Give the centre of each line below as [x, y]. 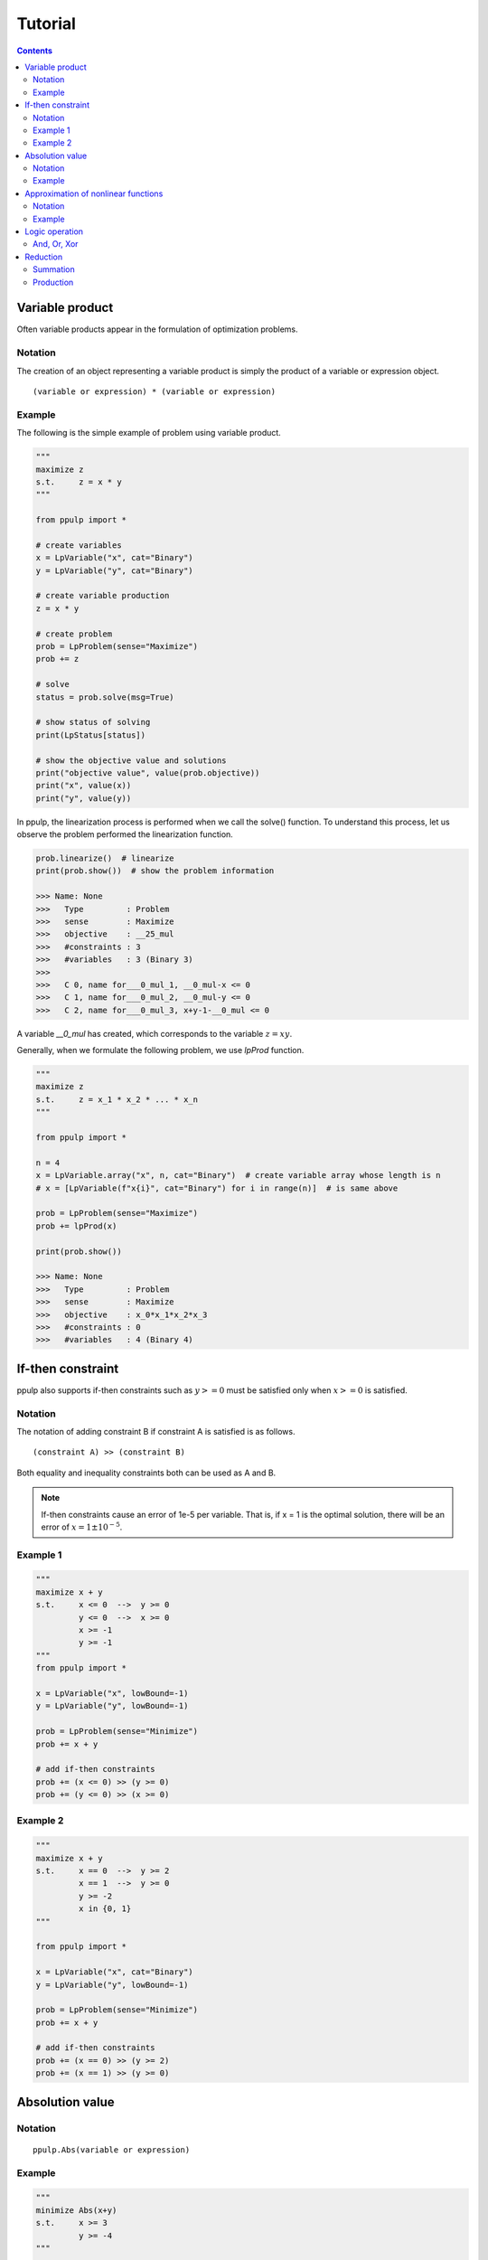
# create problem [74, 634]
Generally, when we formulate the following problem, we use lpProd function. [160, 1050]
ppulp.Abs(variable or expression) [112, 2150]
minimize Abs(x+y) [76, 2210]
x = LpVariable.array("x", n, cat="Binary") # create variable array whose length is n [239, 1176]
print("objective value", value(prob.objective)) [148, 772]
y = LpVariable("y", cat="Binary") [114, 570]
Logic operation [54, 231]
